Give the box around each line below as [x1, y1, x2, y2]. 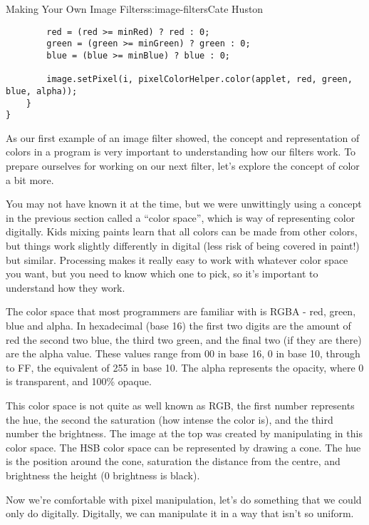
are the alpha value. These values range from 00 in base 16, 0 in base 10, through [6, 346, 360, 361]
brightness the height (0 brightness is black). [6, 467, 200, 482]
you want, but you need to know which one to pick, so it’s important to [6, 266, 318, 281]
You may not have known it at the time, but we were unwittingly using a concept [6, 196, 362, 211]
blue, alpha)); [6, 86, 78, 96]
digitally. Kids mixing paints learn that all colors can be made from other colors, [6, 224, 358, 239]
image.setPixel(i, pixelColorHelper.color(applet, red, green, [46, 74, 353, 85]
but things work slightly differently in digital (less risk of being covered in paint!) [6, 238, 360, 253]
